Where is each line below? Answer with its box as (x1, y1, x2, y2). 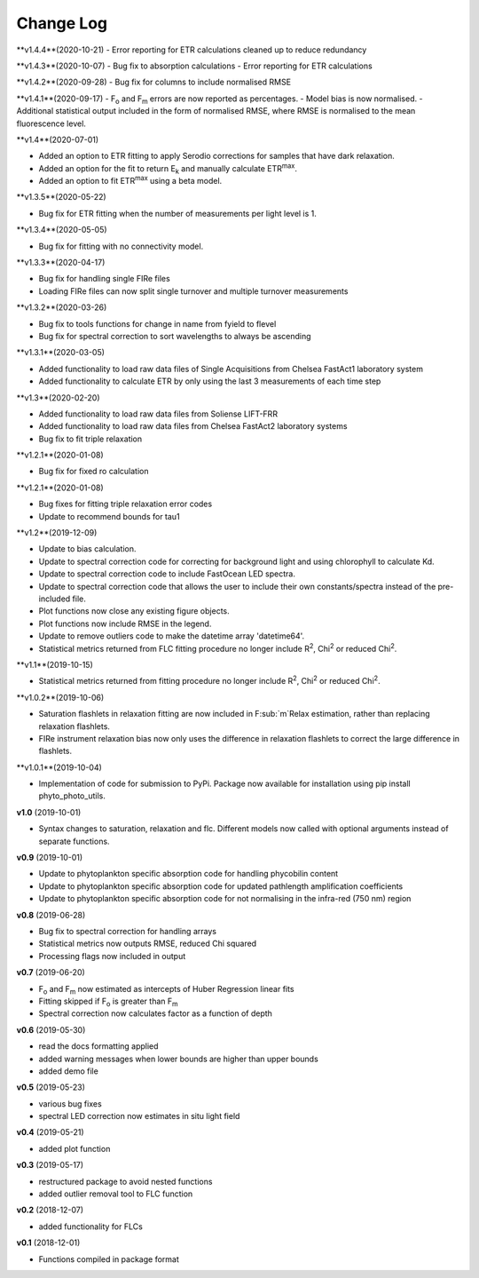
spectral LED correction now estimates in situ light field (38, 1111, 240, 1122)
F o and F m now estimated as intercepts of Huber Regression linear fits (38, 983, 294, 996)
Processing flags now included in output (38, 950, 186, 961)
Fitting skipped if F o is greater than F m (38, 996, 178, 1008)
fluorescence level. (16, 118, 86, 129)
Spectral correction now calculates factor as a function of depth (38, 1008, 272, 1019)
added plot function (38, 1143, 111, 1154)
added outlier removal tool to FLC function (38, 1188, 193, 1199)
